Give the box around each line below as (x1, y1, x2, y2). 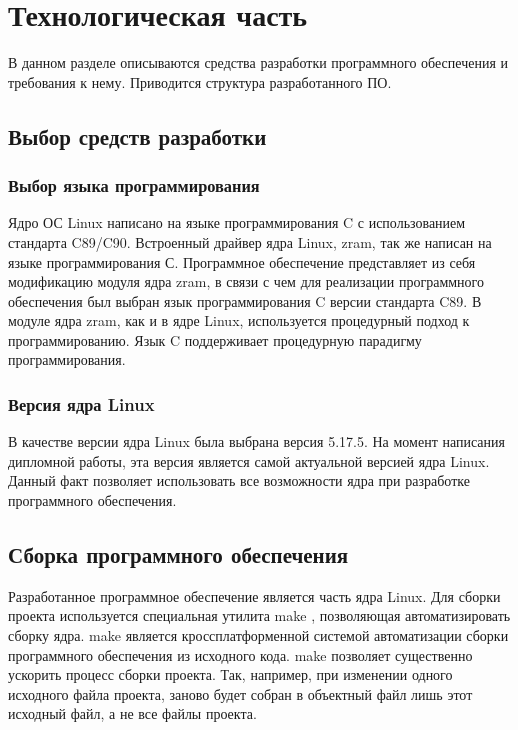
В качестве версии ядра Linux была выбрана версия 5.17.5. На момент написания (8, 431, 505, 452)
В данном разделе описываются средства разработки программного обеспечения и (8, 52, 508, 73)
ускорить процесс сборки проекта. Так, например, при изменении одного (8, 664, 453, 685)
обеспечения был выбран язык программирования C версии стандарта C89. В (8, 290, 482, 311)
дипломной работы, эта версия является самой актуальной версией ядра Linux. (8, 450, 490, 471)
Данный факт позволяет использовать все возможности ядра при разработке (8, 470, 470, 491)
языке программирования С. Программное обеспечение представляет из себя (8, 251, 476, 272)
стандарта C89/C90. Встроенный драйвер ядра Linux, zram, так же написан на (8, 231, 492, 252)
